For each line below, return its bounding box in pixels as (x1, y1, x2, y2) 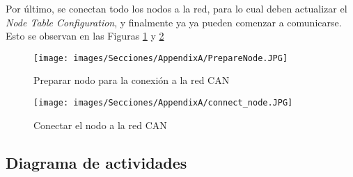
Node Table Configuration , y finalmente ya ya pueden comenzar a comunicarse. (6, 15, 342, 29)
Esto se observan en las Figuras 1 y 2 (6, 28, 164, 43)
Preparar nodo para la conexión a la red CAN (33, 73, 230, 87)
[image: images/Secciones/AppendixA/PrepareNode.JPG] (33, 53, 288, 63)
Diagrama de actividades (6, 151, 187, 173)
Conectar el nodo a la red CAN (33, 117, 167, 132)
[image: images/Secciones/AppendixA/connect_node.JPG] (33, 98, 293, 108)
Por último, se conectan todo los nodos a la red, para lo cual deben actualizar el (6, 1, 347, 15)
